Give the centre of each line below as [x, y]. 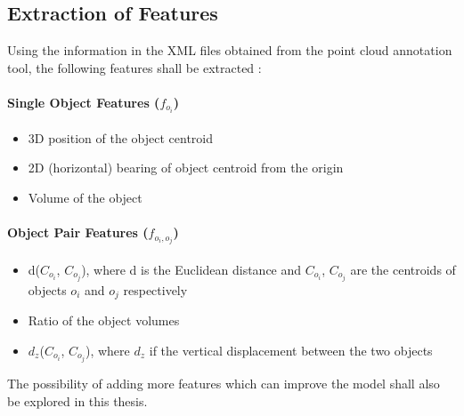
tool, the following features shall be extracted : [134, 67]
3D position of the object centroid [121, 137]
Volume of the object [85, 197]
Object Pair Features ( [78, 232]
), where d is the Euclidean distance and [191, 269]
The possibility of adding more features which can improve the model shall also [224, 383]
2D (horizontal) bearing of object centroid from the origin [186, 168]
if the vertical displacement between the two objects [291, 350]
